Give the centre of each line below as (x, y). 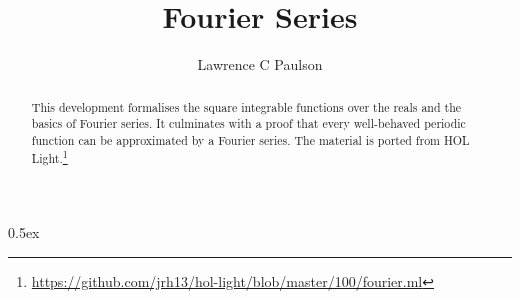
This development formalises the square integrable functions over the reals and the (246, 106)
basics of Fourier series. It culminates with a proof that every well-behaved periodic (248, 123)
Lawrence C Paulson (260, 64)
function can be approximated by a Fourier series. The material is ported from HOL (250, 139)
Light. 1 (49, 157)
